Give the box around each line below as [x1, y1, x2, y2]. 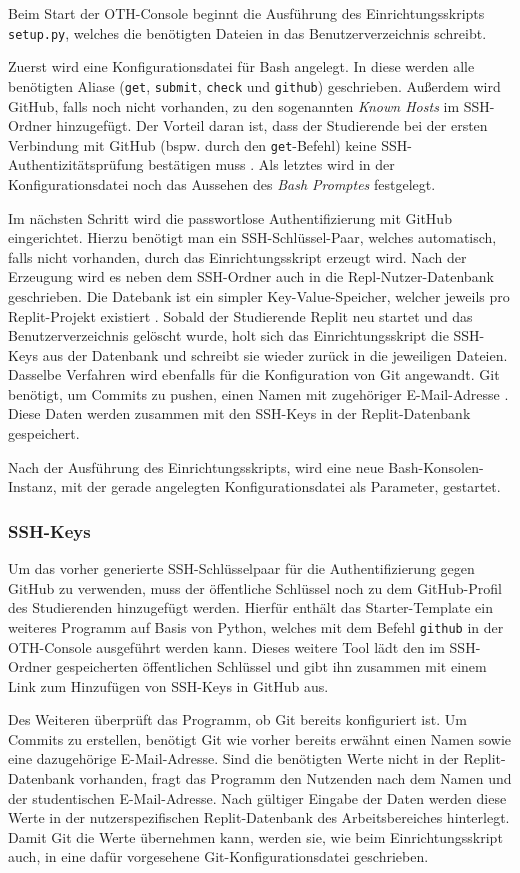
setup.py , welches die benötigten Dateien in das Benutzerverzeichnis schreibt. [8, 22, 487, 43]
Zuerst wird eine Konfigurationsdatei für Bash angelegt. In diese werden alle [8, 56, 475, 77]
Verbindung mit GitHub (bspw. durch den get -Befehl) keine [8, 134, 377, 155]
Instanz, [8, 476, 57, 497]
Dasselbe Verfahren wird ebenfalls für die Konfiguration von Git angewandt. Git [8, 364, 500, 385]
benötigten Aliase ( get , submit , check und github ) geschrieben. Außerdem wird [8, 75, 501, 96]
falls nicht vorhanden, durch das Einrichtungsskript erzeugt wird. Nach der [8, 246, 467, 267]
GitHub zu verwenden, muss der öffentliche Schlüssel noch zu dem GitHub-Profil [8, 577, 502, 598]
